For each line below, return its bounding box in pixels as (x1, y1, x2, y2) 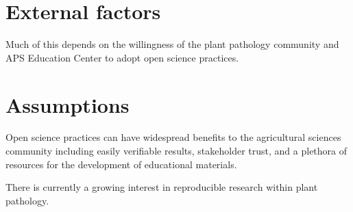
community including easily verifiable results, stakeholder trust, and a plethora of (5, 144, 348, 158)
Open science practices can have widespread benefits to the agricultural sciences (5, 130, 341, 144)
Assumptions (5, 90, 130, 118)
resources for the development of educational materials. (5, 157, 237, 171)
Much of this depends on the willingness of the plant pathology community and (5, 37, 339, 51)
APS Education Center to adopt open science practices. (5, 50, 239, 64)
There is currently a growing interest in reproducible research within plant (5, 180, 318, 194)
